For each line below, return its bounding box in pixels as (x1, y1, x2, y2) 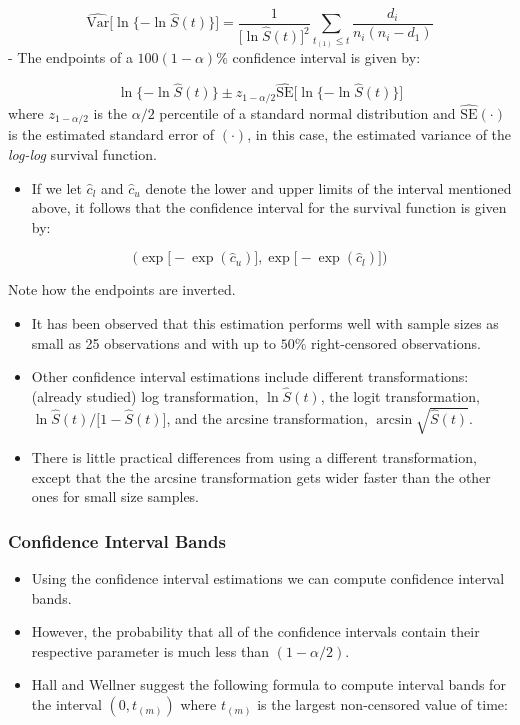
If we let (31, 177, 82, 198)
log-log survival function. (8, 143, 157, 164)
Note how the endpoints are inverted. (8, 279, 236, 300)
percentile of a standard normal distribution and (159, 102, 456, 123)
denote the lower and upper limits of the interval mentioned (145, 177, 512, 198)
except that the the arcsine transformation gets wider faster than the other (31, 466, 491, 487)
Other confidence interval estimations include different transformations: (31, 366, 469, 387)
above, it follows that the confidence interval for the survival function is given (31, 197, 507, 218)
